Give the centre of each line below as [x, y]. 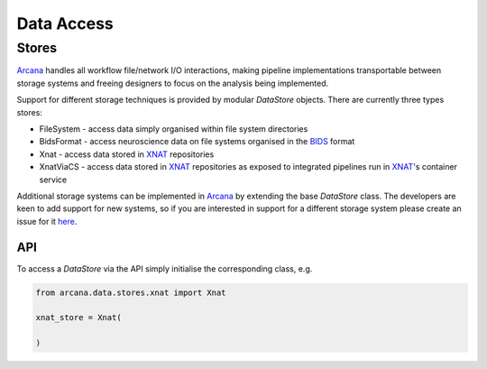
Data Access [65, 23]
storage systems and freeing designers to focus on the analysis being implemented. [173, 83]
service [53, 180]
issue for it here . [47, 221]
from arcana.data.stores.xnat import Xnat [131, 292]
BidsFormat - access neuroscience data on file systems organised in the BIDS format [197, 142]
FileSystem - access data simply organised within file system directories [174, 129]
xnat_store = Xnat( [78, 318]
